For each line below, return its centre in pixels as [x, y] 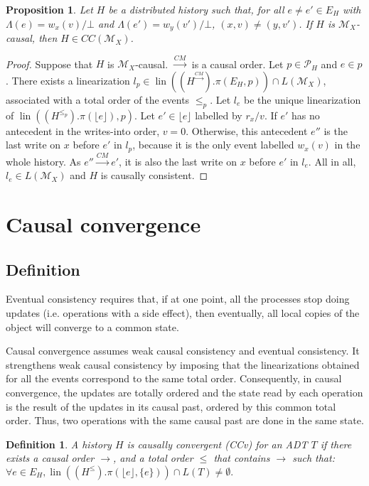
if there [336, 444]
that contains [242, 458]
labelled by [219, 115]
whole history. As [43, 161]
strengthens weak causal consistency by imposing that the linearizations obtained [183, 364]
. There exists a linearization [68, 81]
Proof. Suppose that [49, 64]
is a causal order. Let [237, 64]
